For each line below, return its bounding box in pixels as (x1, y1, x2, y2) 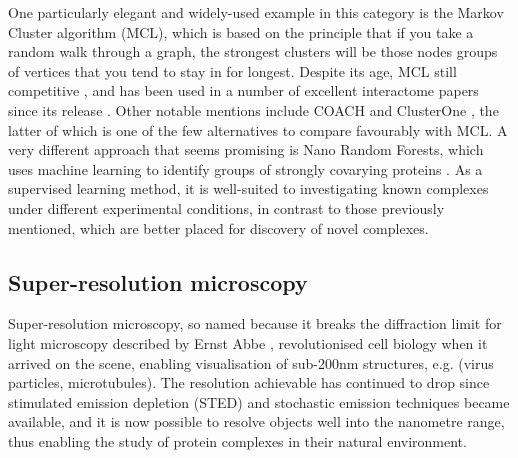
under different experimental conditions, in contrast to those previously (8, 197, 445, 218)
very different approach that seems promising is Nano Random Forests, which (8, 139, 484, 160)
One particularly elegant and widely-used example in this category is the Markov (8, 2, 504, 22)
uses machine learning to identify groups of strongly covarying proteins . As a (8, 158, 483, 179)
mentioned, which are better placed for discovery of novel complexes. (8, 217, 429, 238)
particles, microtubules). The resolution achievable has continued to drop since (8, 372, 490, 393)
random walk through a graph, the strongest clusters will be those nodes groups (8, 41, 498, 62)
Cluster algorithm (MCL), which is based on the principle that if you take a (8, 21, 474, 42)
